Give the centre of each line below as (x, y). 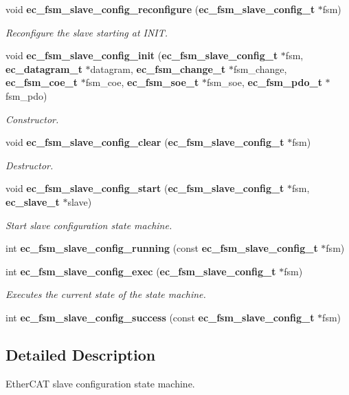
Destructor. (30, 165)
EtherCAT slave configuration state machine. (100, 383)
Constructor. (32, 119)
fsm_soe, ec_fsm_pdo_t (264, 82)
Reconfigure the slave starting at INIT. (87, 32)
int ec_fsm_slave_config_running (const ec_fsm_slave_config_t (162, 248)
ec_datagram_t (44, 68)
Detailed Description (81, 354)
